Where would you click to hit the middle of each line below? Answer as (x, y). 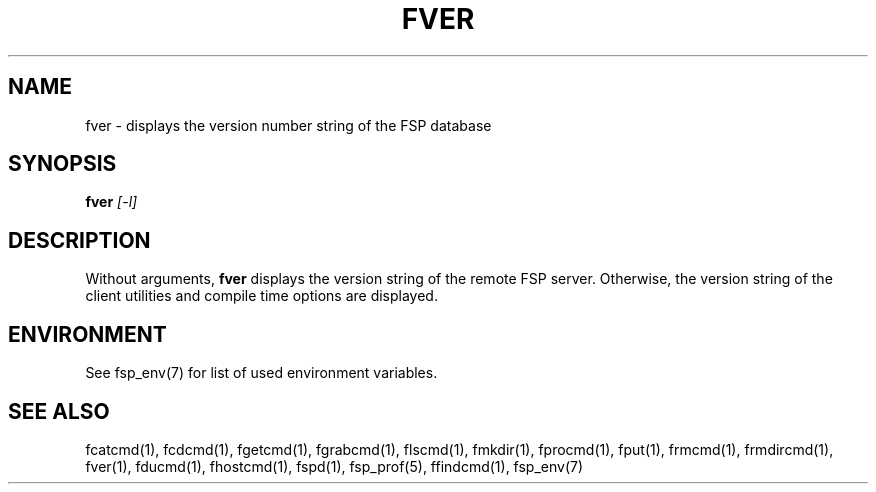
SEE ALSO (59, 411)
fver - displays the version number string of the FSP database (288, 125)
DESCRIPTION (79, 240)
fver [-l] (111, 202)
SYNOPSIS (62, 164)
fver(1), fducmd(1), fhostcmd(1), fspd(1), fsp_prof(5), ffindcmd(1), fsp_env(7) (334, 466)
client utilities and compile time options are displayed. (261, 296)
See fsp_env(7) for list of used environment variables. (261, 373)
